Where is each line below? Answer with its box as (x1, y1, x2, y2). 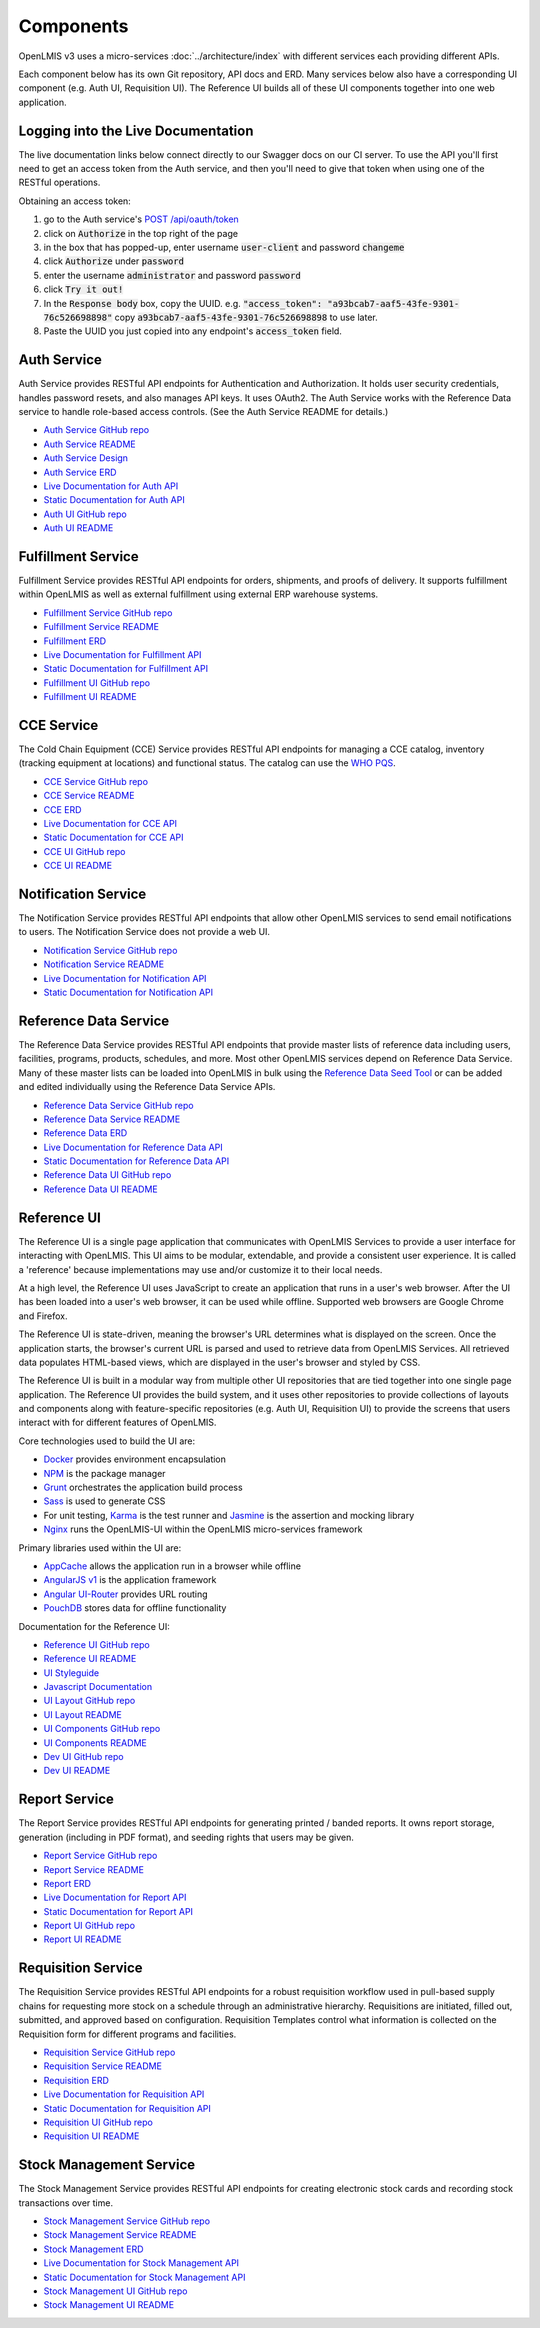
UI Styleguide (43, 1666, 100, 1679)
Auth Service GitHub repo (43, 424, 150, 436)
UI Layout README (43, 1708, 122, 1720)
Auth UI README (43, 522, 114, 534)
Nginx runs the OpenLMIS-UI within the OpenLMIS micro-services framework (43, 1523, 363, 1535)
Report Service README (43, 1863, 145, 1875)
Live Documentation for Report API (43, 1891, 187, 1904)
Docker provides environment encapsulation (43, 1453, 227, 1465)
